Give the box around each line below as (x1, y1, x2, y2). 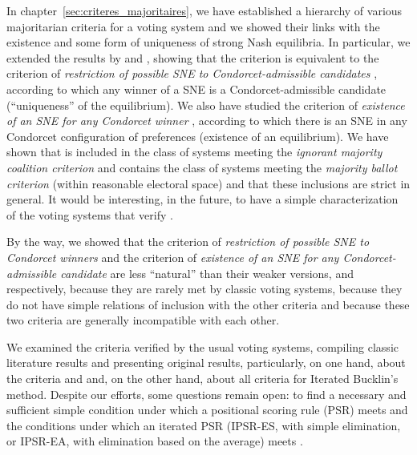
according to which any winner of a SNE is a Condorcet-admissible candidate (6, 80, 387, 97)
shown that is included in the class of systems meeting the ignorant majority (6, 143, 383, 160)
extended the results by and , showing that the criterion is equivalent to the (6, 49, 379, 66)
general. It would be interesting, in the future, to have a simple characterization (6, 191, 399, 207)
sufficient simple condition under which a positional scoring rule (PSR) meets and (6, 401, 408, 418)
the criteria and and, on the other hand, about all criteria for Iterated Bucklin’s (6, 370, 399, 387)
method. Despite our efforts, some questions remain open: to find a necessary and (6, 385, 407, 402)
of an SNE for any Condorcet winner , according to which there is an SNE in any (6, 112, 407, 129)
